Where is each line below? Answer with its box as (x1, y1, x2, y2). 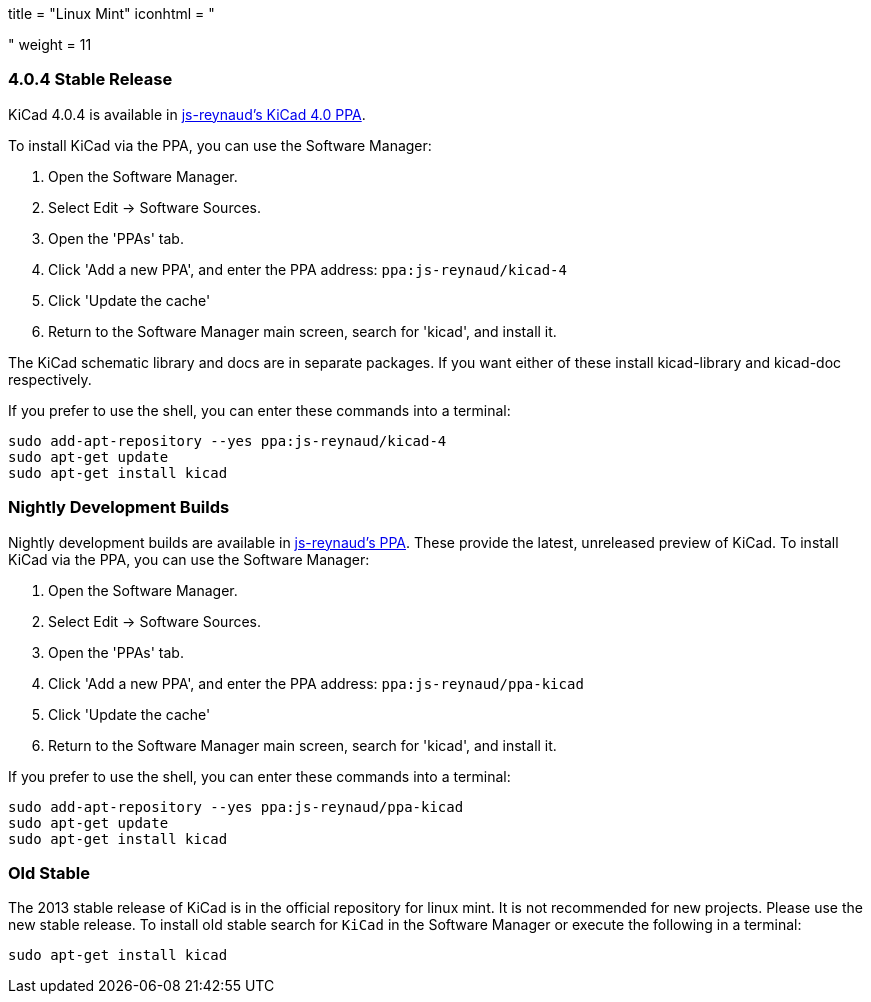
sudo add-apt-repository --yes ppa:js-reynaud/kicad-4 (8, 432, 447, 449)
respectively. (8, 370, 92, 388)
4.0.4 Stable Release (8, 69, 173, 90)
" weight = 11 (8, 36, 92, 53)
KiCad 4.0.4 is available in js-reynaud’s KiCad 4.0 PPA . (8, 105, 366, 123)
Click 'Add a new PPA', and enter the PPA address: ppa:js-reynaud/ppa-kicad (48, 674, 584, 692)
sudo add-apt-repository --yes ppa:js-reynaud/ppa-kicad (8, 798, 464, 815)
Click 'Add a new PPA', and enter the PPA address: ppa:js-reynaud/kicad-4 (48, 260, 567, 278)
